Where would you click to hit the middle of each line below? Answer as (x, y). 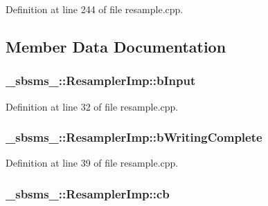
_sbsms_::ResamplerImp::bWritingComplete (134, 137)
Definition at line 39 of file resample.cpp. (92, 163)
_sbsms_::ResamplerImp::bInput (101, 81)
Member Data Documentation (116, 46)
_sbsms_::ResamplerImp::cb (88, 193)
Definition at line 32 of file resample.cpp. (92, 106)
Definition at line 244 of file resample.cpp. (95, 9)
